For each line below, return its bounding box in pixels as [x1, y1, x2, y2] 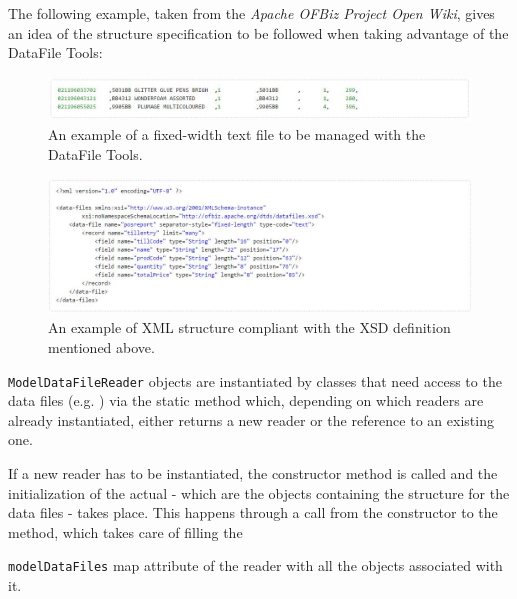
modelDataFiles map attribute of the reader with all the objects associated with [8, 555, 503, 576]
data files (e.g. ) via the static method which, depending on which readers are [8, 390, 484, 411]
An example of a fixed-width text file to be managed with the [48, 124, 426, 145]
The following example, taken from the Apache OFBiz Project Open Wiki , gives [8, 3, 495, 23]
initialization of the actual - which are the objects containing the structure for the [8, 482, 510, 503]
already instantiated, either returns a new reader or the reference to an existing [8, 409, 494, 430]
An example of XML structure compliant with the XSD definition [48, 317, 451, 338]
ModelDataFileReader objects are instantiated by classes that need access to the [8, 370, 502, 391]
